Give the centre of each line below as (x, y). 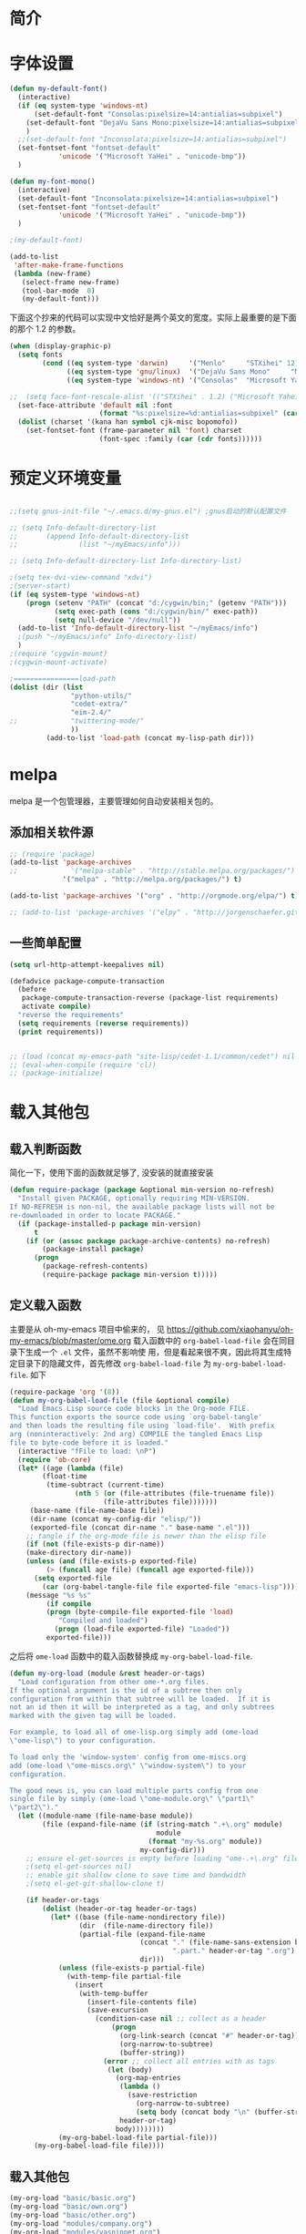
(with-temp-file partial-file (124, 1976)
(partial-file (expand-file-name (142, 1934)
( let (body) (130, 2070)
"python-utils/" (101, 695)
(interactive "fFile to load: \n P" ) (87, 1451)
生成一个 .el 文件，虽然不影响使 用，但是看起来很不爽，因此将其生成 (154, 1352)
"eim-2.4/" (91, 713)
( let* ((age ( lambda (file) (71, 1468)
